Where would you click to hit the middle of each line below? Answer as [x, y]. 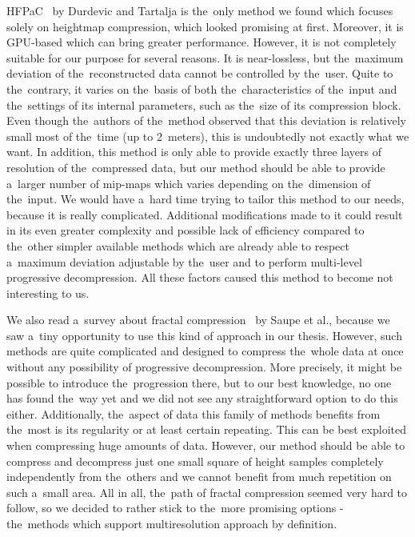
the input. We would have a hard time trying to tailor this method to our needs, [206, 199]
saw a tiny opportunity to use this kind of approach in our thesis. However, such [204, 335]
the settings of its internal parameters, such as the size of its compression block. [204, 104]
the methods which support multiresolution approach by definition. [172, 523]
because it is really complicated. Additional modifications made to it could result [205, 214]
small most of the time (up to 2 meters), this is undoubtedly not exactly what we [208, 136]
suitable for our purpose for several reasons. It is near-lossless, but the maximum [205, 57]
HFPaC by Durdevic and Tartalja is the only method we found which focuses [200, 10]
